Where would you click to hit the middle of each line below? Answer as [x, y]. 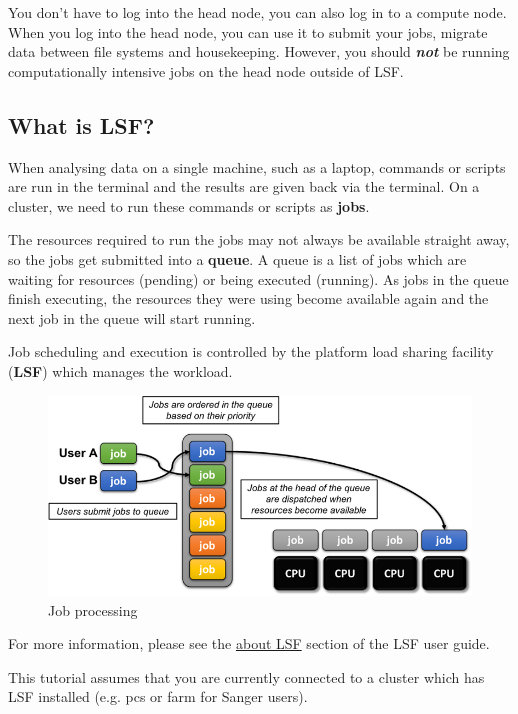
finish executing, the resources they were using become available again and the [248, 298]
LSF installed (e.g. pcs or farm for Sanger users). [158, 696]
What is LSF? [81, 124]
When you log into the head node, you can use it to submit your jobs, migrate [248, 31]
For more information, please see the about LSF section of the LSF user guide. [249, 643]
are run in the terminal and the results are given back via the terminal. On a [244, 186]
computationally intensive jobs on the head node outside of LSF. [206, 70]
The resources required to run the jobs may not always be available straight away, [259, 239]
